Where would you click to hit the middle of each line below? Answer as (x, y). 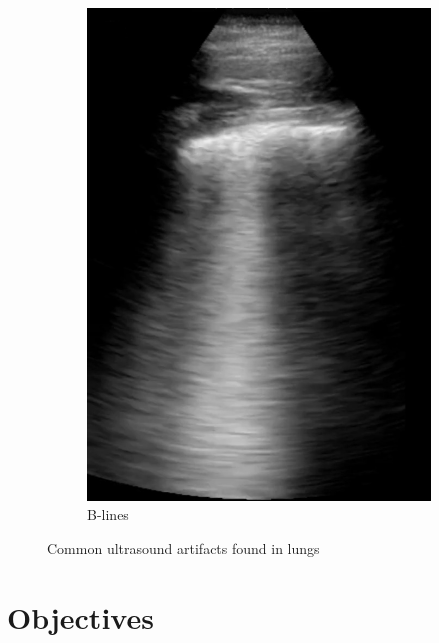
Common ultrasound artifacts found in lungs (183, 547)
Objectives (80, 616)
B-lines (108, 514)
